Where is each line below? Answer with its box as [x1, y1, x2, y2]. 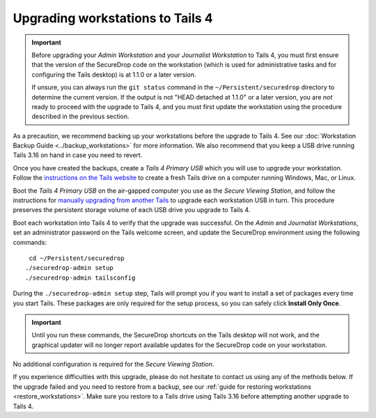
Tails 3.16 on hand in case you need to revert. [13, 151, 143, 159]
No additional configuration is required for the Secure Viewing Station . [13, 360, 214, 369]
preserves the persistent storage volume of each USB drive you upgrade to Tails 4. [13, 206, 251, 214]
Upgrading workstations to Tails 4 [13, 10, 213, 26]
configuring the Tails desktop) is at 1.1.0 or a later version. [31, 70, 196, 79]
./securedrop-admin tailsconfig [25, 273, 136, 282]
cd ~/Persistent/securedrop [29, 254, 125, 262]
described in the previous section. [31, 112, 130, 121]
